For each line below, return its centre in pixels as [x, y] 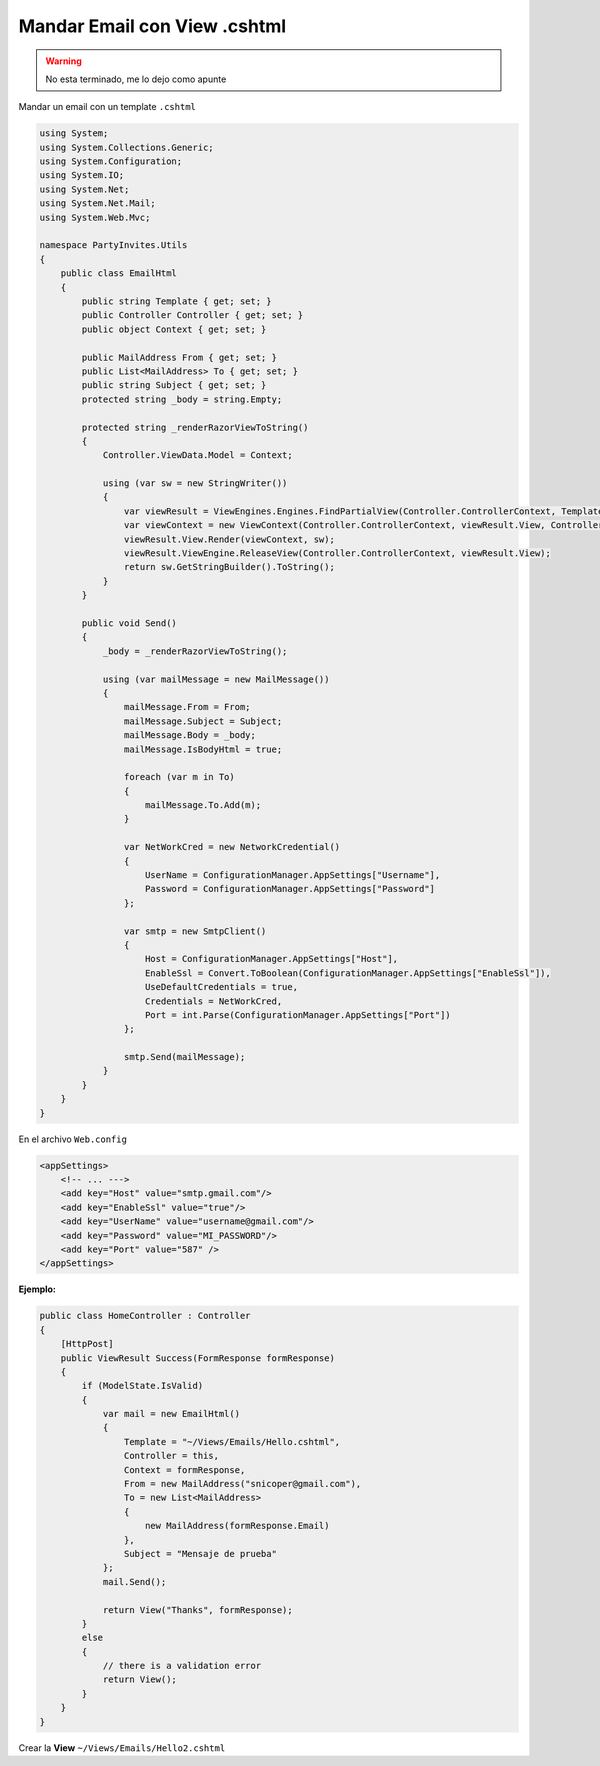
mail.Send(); [134, 1581]
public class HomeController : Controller [145, 1316]
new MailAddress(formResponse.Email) [237, 1526]
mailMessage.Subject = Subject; [203, 721]
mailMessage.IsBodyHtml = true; [203, 749]
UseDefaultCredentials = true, [222, 987]
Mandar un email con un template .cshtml [107, 107]
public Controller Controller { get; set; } [192, 315]
